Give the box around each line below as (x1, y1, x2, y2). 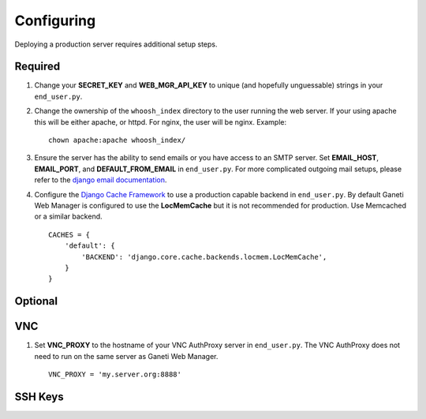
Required (14, 60, 61, 73)
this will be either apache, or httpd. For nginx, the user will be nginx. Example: (34, 117, 287, 126)
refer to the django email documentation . (34, 175, 167, 185)
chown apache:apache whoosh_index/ (48, 136, 186, 145)
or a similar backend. (34, 211, 103, 221)
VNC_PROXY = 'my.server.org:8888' (48, 370, 181, 379)
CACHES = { (48, 230, 91, 239)
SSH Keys (14, 390, 64, 403)
